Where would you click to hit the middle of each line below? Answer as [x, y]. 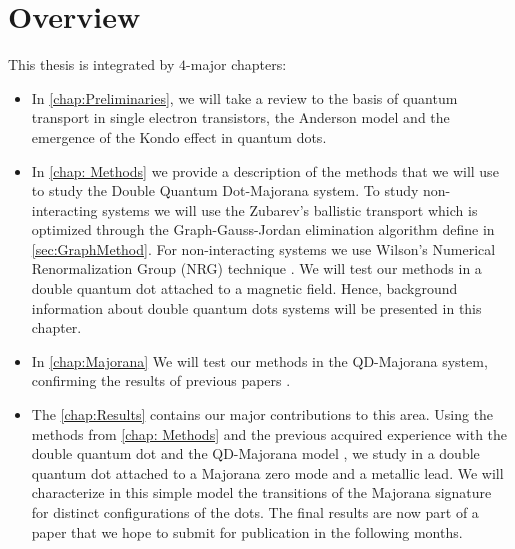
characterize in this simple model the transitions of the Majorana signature [261, 492]
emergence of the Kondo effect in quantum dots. [179, 136]
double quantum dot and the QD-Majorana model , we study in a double [255, 453]
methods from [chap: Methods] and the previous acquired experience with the [269, 433]
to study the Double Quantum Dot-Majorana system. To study [225, 190]
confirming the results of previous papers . [161, 380]
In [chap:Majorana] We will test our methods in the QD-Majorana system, [259, 360]
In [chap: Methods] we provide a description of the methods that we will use [265, 170]
